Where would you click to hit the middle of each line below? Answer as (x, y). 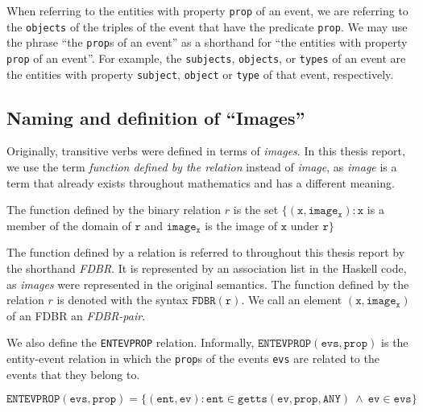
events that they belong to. (73, 374)
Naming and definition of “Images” (156, 117)
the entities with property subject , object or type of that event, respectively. (200, 74)
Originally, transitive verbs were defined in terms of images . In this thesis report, (206, 151)
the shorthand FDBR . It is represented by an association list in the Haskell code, (207, 268)
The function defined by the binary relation (114, 210)
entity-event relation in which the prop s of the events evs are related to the (193, 358)
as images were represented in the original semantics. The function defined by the (208, 284)
